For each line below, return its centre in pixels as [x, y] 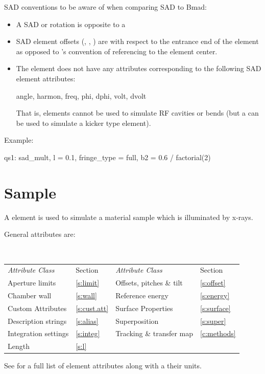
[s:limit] [88, 283]
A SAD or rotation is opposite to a [71, 24]
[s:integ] [88, 333]
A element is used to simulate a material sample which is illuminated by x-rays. [129, 217]
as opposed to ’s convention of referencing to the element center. [117, 51]
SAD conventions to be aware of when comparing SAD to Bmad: [105, 7]
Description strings [37, 321]
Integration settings [38, 333]
